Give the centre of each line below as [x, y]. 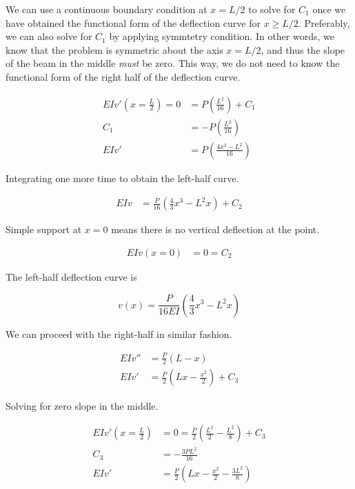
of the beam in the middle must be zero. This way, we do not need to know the [173, 63]
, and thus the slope [303, 49]
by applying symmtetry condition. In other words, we [222, 36]
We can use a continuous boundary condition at [106, 9]
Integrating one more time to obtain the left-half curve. [122, 178]
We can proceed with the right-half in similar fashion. [119, 333]
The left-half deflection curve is [71, 276]
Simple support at [44, 229]
